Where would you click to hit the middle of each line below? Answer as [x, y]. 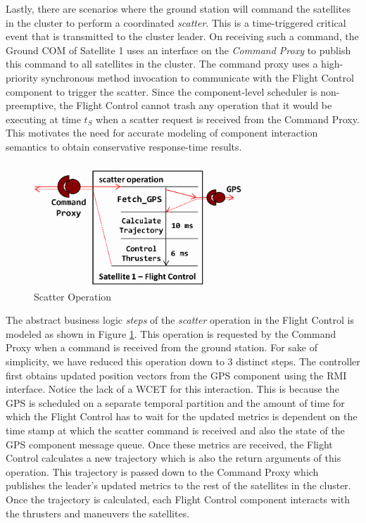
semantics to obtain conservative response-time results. [124, 146]
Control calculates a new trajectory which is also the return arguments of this [173, 458]
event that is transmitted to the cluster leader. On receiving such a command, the [182, 36]
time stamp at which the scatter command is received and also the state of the [175, 430]
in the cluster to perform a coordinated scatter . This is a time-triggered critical [176, 22]
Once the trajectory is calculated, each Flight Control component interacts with [178, 499]
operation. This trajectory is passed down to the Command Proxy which [162, 471]
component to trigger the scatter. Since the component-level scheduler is [162, 91]
